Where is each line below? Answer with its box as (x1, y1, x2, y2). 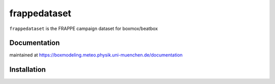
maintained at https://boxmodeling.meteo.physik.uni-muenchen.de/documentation (9, 52, 183, 58)
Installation (9, 65, 46, 74)
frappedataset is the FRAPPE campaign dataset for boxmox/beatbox (9, 25, 158, 32)
